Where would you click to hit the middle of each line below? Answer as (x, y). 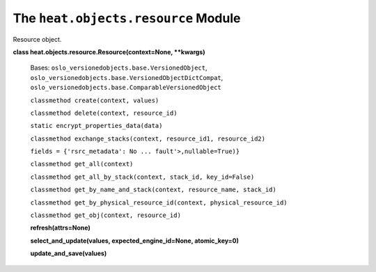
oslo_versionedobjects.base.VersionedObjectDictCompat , (127, 77)
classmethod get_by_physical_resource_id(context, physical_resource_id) (159, 202)
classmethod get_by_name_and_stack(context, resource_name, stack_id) (153, 190)
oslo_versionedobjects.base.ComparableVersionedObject (126, 88)
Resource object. (37, 39)
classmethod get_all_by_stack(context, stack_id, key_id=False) (142, 177)
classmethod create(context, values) (95, 100)
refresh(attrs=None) (60, 228)
